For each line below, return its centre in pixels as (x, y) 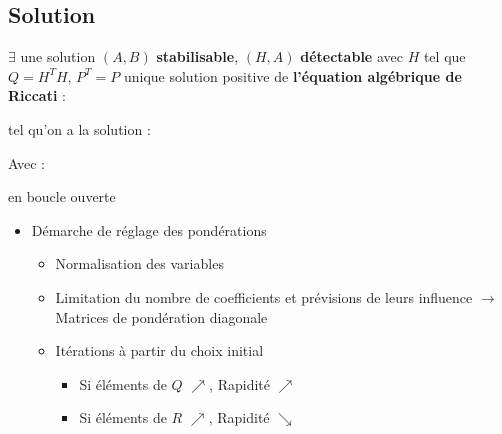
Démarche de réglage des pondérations (149, 229)
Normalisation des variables (139, 263)
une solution (58, 56)
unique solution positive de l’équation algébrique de (292, 75)
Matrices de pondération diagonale (161, 316)
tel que (444, 56)
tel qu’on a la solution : (79, 128)
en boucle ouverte (62, 196)
